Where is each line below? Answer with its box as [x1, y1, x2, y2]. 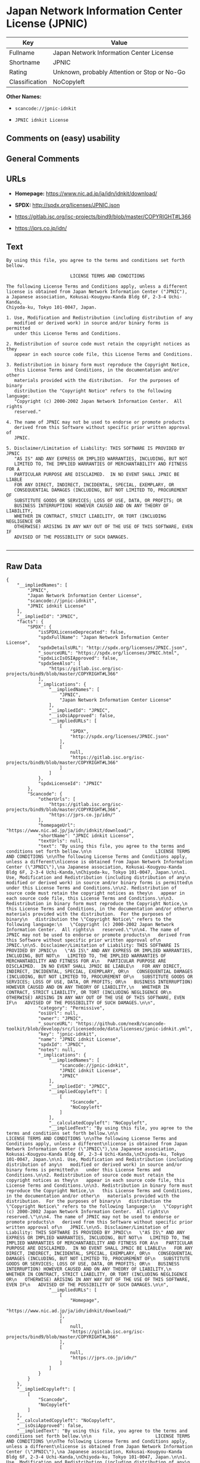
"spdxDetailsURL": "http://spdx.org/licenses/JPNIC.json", [37, 645, 187, 651]
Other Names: [6, 92, 42, 100]
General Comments [6, 153, 80, 163]
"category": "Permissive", [37, 1005, 105, 1011]
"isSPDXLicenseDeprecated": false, [37, 629, 127, 635]
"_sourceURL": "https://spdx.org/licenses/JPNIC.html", [37, 650, 180, 656]
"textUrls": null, [37, 838, 84, 844]
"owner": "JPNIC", [37, 1016, 84, 1021]
